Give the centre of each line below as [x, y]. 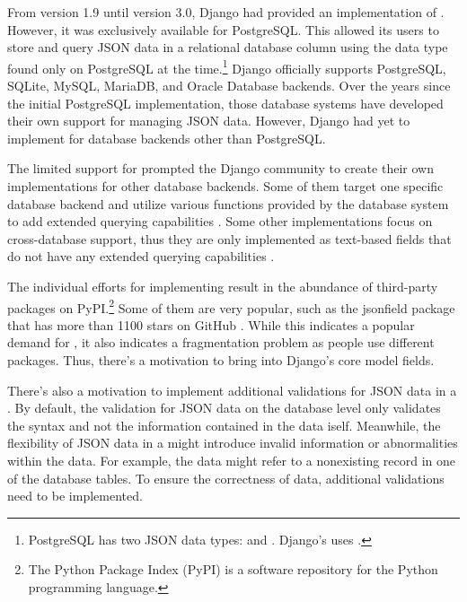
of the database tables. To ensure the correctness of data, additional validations [226, 478]
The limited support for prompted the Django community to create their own [220, 168]
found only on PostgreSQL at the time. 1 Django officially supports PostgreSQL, [227, 66]
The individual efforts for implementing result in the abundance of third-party [223, 286]
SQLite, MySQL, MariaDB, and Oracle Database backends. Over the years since [229, 86]
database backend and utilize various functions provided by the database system [228, 203]
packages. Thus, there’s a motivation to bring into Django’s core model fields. [221, 360]
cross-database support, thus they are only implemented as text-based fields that [229, 238]
